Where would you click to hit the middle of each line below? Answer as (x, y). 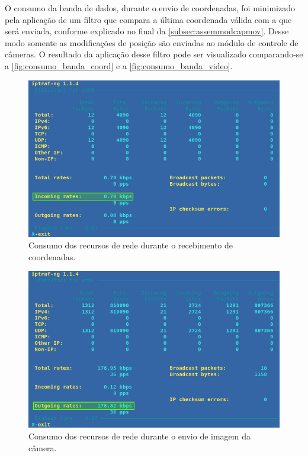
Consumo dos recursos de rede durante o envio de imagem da (139, 436)
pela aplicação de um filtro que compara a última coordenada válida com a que (148, 19)
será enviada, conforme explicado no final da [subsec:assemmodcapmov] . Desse (147, 31)
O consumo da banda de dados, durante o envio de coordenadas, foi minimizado (150, 8)
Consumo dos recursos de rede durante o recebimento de (131, 245)
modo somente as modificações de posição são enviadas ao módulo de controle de (152, 42)
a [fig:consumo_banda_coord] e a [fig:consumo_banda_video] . (119, 65)
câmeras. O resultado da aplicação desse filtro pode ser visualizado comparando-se (154, 54)
